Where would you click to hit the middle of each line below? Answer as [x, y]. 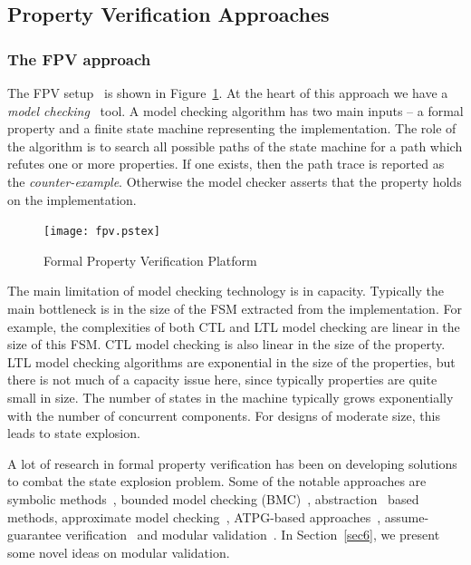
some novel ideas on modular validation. [119, 552]
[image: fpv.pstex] [102, 232]
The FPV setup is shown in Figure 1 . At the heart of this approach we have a [228, 93]
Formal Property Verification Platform [150, 260]
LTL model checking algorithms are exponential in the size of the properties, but [231, 361]
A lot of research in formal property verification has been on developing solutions [232, 463]
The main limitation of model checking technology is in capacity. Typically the [226, 291]
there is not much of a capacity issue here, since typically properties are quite [222, 380]
